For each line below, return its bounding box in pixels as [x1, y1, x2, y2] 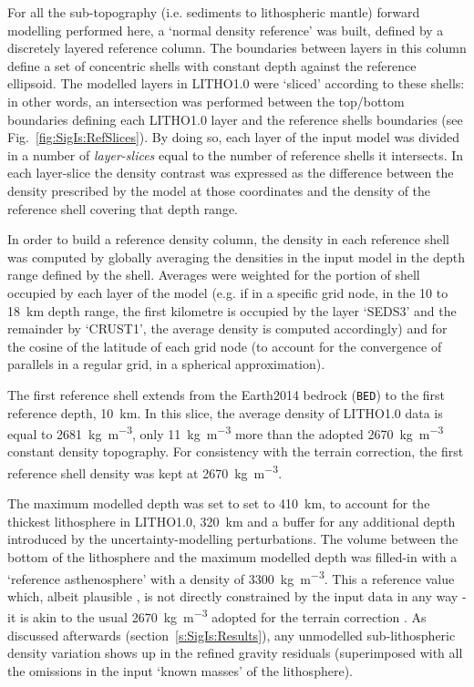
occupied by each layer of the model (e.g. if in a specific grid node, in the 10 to [7, 282, 448, 302]
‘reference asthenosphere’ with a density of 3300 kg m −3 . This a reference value [7, 566, 455, 588]
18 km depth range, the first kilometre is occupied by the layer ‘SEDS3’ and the [7, 301, 457, 320]
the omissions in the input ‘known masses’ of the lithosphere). [7, 661, 353, 680]
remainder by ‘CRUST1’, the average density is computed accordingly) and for [7, 319, 448, 338]
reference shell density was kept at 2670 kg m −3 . [7, 460, 283, 482]
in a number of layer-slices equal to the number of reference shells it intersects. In [7, 145, 464, 164]
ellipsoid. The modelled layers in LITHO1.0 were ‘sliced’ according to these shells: [7, 74, 465, 93]
